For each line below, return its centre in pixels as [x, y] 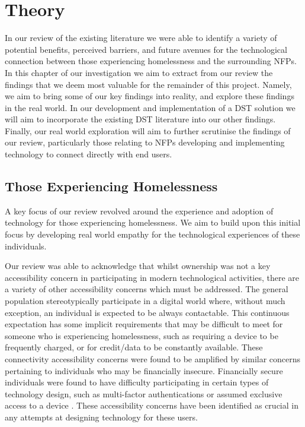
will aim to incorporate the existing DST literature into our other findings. [140, 119]
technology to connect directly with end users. [89, 154]
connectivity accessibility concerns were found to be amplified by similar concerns [153, 358]
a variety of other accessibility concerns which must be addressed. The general [147, 289]
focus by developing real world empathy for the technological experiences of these [152, 234]
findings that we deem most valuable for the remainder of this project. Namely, [148, 84]
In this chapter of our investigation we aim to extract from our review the [139, 72]
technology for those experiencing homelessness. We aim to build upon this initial [153, 222]
